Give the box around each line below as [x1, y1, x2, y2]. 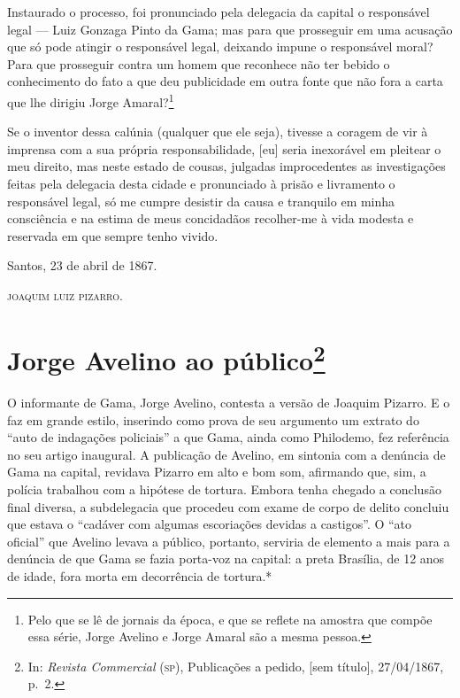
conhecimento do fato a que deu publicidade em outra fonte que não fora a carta [7, 72, 443, 90]
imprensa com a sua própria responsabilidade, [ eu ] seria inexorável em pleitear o [7, 139, 441, 158]
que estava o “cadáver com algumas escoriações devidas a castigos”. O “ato [7, 515, 412, 533]
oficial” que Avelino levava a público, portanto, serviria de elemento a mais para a [7, 531, 450, 550]
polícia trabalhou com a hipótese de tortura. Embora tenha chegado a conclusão [7, 479, 441, 498]
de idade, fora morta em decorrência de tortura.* [7, 566, 272, 585]
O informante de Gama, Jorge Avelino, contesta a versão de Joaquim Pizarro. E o [7, 393, 450, 412]
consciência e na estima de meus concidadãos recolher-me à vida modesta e [7, 209, 414, 228]
